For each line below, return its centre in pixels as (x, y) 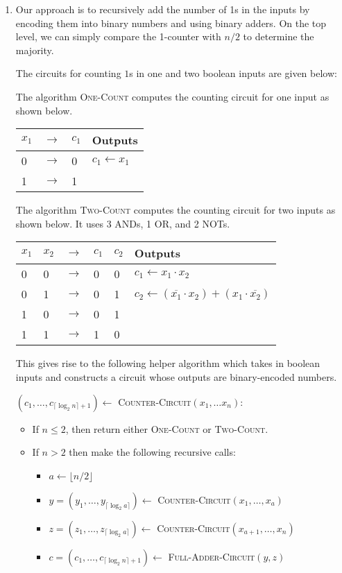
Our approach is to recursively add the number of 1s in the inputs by (163, 9)
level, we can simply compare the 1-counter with (118, 36)
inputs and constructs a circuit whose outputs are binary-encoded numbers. (176, 376)
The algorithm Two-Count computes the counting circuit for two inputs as (176, 210)
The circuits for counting (68, 73)
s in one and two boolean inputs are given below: (233, 73)
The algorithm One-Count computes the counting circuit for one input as (172, 96)
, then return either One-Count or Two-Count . (167, 428)
